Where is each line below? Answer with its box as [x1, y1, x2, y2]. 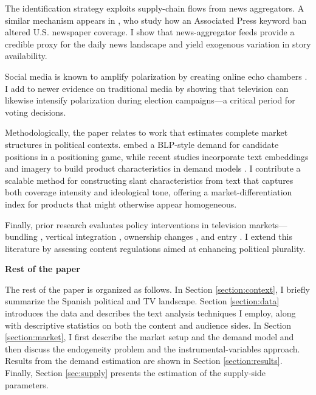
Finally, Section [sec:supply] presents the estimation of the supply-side [5, 366, 266, 379]
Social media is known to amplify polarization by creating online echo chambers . [5, 69, 307, 82]
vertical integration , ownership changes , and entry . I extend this [45, 230, 292, 243]
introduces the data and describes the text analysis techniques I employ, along [5, 307, 296, 320]
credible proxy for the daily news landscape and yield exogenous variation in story [5, 37, 311, 50]
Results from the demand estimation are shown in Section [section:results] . [5, 354, 283, 367]
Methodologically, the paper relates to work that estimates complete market [5, 126, 288, 139]
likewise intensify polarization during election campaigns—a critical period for [5, 94, 295, 107]
